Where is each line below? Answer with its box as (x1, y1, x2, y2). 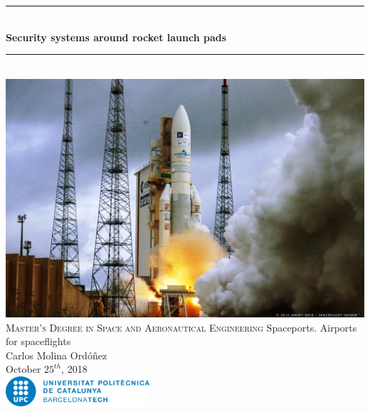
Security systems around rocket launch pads (6, 29, 227, 44)
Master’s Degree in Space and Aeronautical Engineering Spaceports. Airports (6, 319, 357, 334)
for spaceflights (6, 334, 71, 349)
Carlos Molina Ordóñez (6, 347, 107, 362)
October (6, 361, 41, 376)
